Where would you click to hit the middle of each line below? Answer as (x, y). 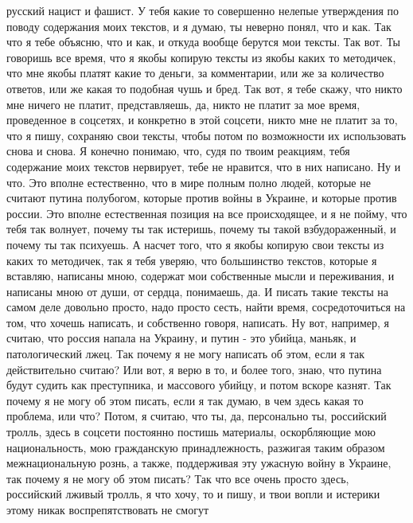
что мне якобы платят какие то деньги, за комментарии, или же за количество (195, 73)
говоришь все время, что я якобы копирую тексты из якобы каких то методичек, (201, 57)
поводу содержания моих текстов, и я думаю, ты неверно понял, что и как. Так (199, 26)
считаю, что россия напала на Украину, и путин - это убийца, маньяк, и (181, 338)
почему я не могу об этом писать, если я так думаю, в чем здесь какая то (185, 400)
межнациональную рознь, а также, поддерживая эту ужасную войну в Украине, (199, 463)
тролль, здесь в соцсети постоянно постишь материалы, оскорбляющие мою (191, 432)
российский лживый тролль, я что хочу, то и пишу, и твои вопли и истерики (193, 494)
